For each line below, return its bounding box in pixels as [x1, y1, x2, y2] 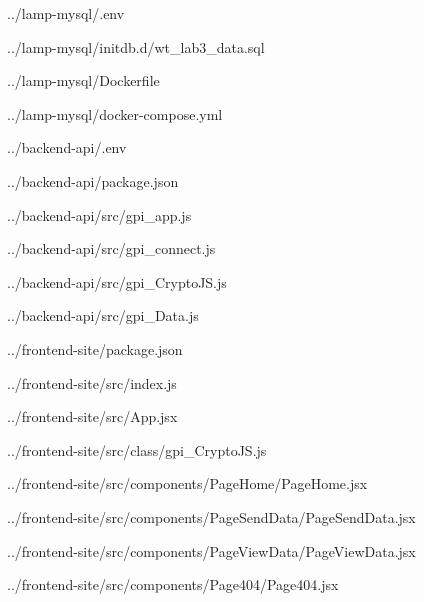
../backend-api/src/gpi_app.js [7, 204, 192, 225]
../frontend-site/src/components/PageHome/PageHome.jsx [7, 473, 368, 494]
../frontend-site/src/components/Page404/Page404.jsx [7, 574, 339, 595]
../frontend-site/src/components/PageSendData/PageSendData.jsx [7, 506, 416, 527]
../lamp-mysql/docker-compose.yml [7, 103, 223, 124]
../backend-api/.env [7, 137, 127, 158]
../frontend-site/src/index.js [7, 372, 177, 393]
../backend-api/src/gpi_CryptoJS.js [7, 271, 227, 292]
